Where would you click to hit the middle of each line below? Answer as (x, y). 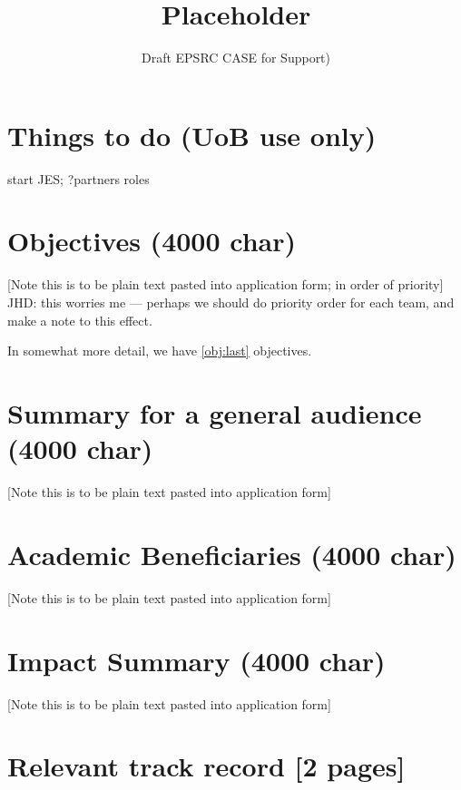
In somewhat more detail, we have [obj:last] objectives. (160, 351)
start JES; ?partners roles (78, 178)
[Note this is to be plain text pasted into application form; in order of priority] (226, 284)
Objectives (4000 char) (152, 241)
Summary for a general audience (215, 412)
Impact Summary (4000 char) (196, 660)
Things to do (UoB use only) (192, 135)
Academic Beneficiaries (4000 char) (232, 554)
